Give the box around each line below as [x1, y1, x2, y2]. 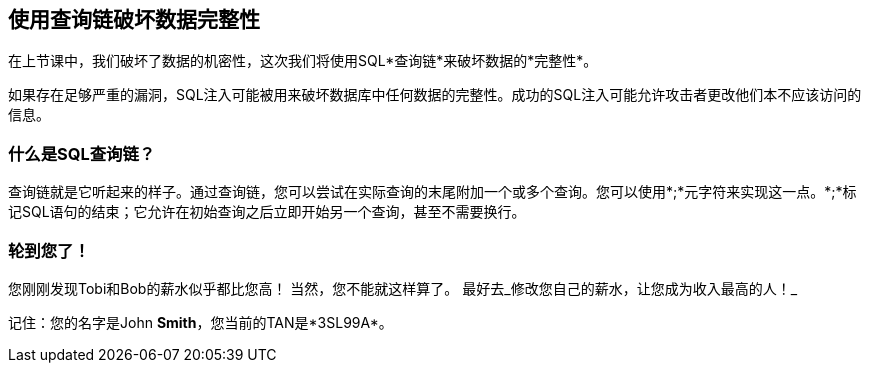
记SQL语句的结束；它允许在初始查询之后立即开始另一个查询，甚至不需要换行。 [8, 203, 526, 221]
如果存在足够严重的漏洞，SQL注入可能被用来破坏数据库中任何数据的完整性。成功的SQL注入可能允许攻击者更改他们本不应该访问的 [8, 86, 862, 104]
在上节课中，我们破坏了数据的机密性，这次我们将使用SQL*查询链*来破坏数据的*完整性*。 [8, 52, 598, 70]
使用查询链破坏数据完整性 [8, 7, 260, 32]
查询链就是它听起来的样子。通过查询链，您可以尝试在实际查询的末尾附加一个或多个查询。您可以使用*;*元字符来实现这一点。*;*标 [8, 183, 857, 201]
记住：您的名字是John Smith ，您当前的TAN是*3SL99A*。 [8, 313, 393, 331]
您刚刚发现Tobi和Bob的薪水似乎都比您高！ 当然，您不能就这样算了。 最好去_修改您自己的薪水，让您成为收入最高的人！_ [8, 279, 798, 297]
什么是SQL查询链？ [8, 143, 156, 164]
